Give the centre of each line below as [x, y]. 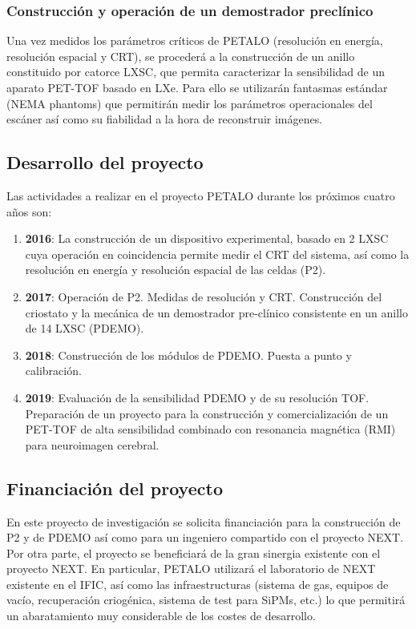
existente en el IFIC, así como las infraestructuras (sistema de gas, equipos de [198, 584]
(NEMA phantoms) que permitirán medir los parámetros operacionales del [190, 103]
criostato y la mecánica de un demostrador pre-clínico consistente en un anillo [217, 312]
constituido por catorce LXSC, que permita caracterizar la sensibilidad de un [196, 72]
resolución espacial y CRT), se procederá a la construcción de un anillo [181, 56]
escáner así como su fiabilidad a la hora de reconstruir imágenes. [165, 119]
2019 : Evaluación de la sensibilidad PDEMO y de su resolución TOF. [197, 397]
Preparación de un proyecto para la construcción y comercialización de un [207, 413]
